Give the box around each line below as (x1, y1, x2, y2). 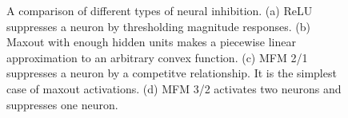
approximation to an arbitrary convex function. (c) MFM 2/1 (6, 49, 308, 65)
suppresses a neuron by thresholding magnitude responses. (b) (6, 18, 310, 34)
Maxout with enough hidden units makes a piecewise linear (6, 33, 296, 50)
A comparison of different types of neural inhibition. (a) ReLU (6, 2, 313, 18)
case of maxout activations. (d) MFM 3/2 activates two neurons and (6, 80, 342, 96)
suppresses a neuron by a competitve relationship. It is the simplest (6, 65, 337, 81)
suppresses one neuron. (6, 96, 118, 112)
